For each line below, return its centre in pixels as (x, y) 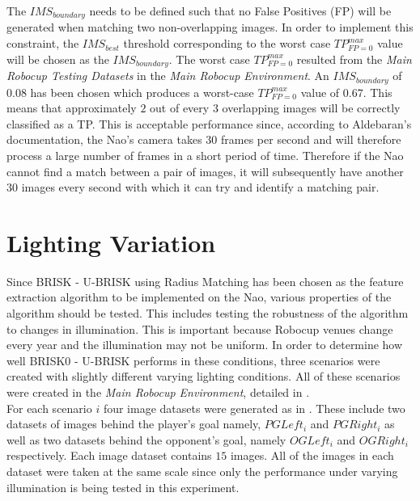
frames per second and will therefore (311, 139)
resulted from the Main (354, 59)
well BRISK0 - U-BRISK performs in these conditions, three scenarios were (193, 360)
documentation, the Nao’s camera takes (104, 139)
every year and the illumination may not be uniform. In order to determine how (205, 345)
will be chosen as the (58, 59)
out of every (180, 108)
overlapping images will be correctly (311, 108)
